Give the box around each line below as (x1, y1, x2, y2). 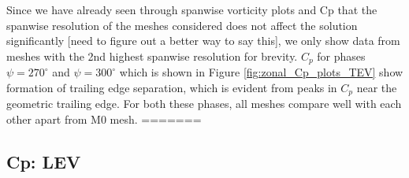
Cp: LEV (6, 149, 81, 173)
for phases (317, 47, 366, 64)
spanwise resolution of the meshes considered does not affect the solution (6, 17, 358, 33)
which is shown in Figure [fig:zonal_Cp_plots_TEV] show (119, 64, 403, 80)
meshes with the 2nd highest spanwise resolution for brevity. (6, 47, 298, 64)
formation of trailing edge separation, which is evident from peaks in (6, 79, 337, 95)
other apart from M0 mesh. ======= (6, 110, 202, 127)
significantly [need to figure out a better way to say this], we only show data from (6, 32, 400, 49)
